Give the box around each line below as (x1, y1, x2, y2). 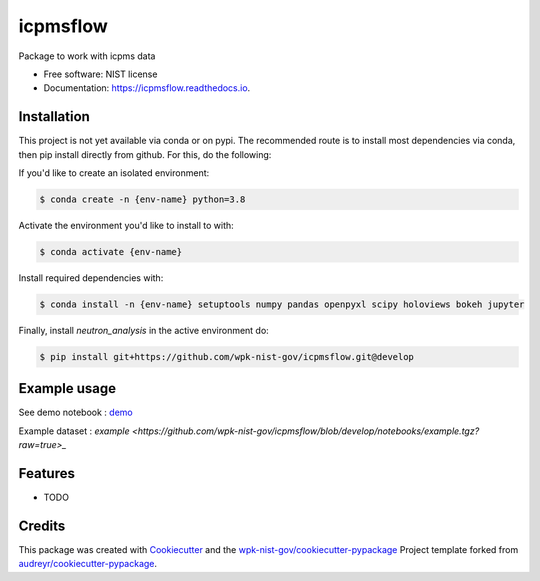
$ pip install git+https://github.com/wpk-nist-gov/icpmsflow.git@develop (39, 351, 415, 362)
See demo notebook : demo (18, 406, 134, 419)
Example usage (18, 380, 117, 397)
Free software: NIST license (43, 68, 158, 80)
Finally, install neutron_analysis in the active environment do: (18, 324, 269, 336)
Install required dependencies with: (18, 271, 164, 284)
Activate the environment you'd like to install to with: (18, 219, 234, 231)
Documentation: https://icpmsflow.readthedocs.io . (43, 82, 251, 94)
